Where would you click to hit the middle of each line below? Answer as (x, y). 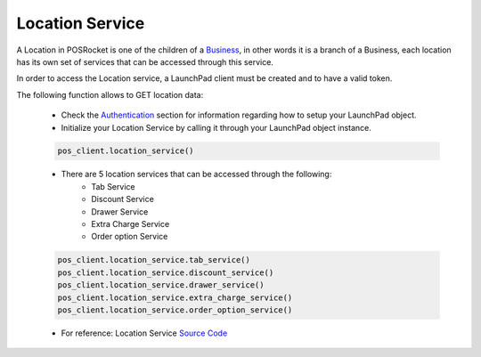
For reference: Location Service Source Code (144, 333)
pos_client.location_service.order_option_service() (175, 310)
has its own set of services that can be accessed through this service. (145, 61)
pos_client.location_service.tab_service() (154, 260)
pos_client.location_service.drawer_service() (161, 285)
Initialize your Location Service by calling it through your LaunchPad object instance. (216, 127)
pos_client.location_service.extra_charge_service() (175, 297)
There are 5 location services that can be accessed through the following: (196, 174)
